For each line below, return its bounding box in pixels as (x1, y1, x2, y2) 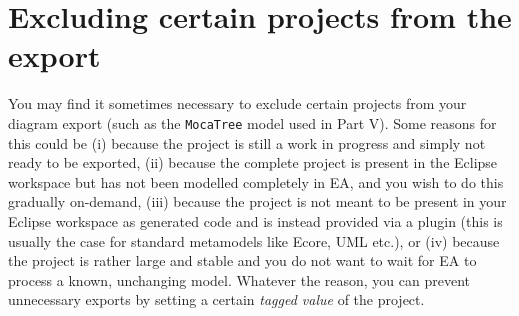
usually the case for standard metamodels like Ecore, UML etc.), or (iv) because (8, 230, 500, 251)
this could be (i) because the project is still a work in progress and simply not (8, 132, 486, 153)
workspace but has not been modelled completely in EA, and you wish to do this (8, 171, 504, 192)
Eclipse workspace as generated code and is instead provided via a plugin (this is (8, 210, 503, 231)
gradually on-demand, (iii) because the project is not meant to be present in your (8, 191, 507, 212)
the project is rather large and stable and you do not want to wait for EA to (8, 250, 477, 271)
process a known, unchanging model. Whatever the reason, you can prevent (8, 269, 470, 290)
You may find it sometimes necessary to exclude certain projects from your (8, 93, 467, 114)
